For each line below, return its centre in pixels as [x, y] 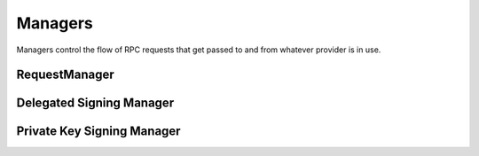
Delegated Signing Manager [95, 103]
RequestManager [65, 75]
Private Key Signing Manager [98, 132]
